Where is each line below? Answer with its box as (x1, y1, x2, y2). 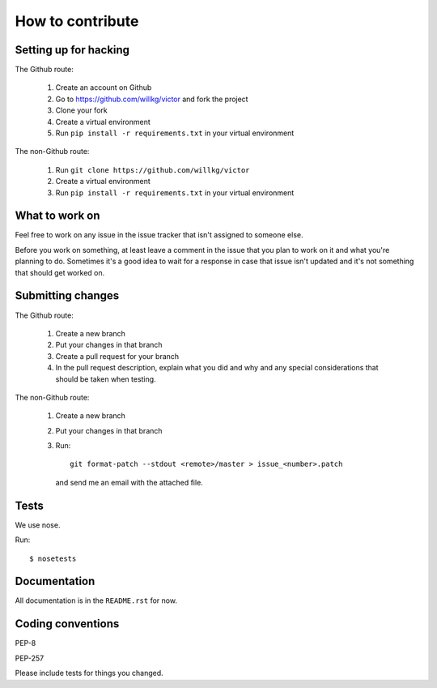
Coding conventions (15, 617, 120, 631)
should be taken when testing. (55, 374, 157, 384)
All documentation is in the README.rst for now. (15, 596, 178, 605)
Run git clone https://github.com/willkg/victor (55, 165, 250, 174)
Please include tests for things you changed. (15, 669, 163, 678)
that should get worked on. (15, 267, 105, 277)
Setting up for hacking (15, 43, 129, 57)
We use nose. (15, 519, 61, 530)
